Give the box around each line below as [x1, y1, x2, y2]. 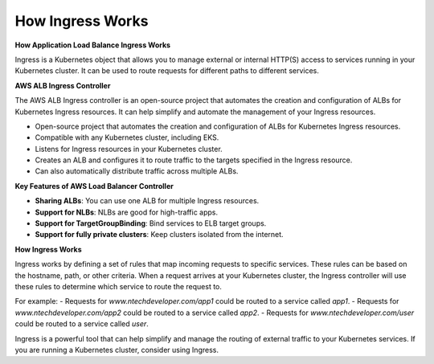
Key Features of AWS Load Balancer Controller [14, 181, 174, 190]
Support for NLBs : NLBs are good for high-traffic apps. [35, 207, 219, 217]
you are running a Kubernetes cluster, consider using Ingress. [14, 345, 219, 354]
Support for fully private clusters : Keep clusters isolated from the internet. [35, 230, 285, 239]
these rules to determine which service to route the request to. [14, 281, 223, 291]
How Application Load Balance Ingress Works [14, 40, 171, 50]
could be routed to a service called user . [14, 319, 149, 329]
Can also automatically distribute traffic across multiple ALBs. [35, 166, 239, 176]
